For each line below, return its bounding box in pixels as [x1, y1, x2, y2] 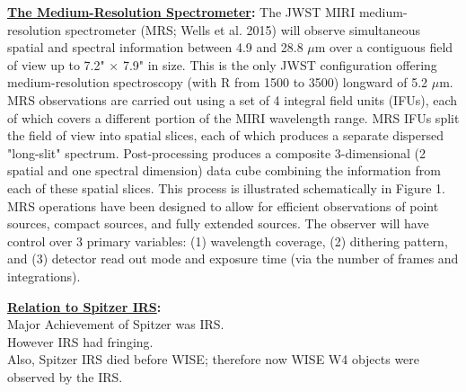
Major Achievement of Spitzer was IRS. [7, 315, 224, 334]
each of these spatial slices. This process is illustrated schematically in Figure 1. [7, 178, 445, 197]
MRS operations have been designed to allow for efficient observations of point [7, 196, 439, 215]
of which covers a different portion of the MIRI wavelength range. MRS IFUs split [7, 108, 460, 127]
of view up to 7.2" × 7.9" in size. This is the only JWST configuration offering [7, 55, 437, 74]
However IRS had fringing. [7, 332, 154, 351]
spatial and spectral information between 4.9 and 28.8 [7, 38, 303, 57]
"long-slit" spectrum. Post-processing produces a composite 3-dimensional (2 [7, 143, 426, 162]
